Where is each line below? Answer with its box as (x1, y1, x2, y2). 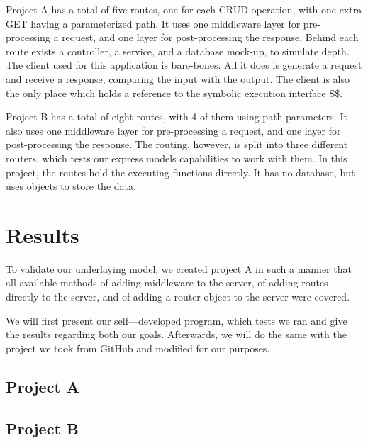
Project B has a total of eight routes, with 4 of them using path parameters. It (6, 109, 347, 124)
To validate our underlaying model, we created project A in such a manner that (6, 261, 352, 276)
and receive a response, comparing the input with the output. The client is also (6, 71, 350, 86)
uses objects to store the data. (6, 179, 136, 194)
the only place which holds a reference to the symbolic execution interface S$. (6, 85, 343, 100)
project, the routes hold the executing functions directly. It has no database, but (6, 164, 355, 179)
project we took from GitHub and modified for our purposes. (6, 340, 270, 355)
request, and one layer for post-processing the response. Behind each (62, 30, 359, 45)
